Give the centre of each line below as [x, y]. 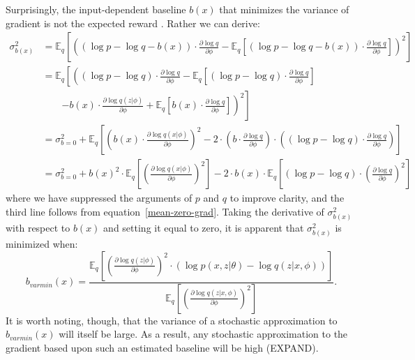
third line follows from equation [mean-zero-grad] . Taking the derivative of [165, 211]
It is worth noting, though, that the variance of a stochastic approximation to [172, 320]
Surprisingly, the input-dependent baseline [96, 9]
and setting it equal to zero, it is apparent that [204, 228]
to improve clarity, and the [287, 198]
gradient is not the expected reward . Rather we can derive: [133, 23]
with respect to [38, 228]
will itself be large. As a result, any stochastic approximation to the [203, 334]
